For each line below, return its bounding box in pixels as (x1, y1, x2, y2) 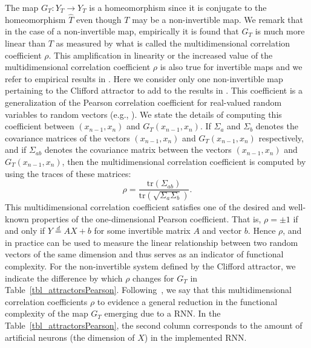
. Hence (247, 224, 276, 237)
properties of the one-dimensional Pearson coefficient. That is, (31, 212, 261, 225)
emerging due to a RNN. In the (104, 307, 221, 320)
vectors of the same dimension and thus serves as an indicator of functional (5, 248, 284, 260)
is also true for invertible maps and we (160, 60, 303, 73)
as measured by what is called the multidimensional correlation (56, 37, 290, 49)
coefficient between (5, 120, 74, 132)
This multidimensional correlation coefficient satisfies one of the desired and (5, 201, 286, 213)
